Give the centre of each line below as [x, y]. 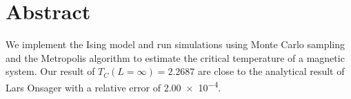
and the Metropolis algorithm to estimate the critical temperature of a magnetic [175, 57]
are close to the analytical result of [271, 71]
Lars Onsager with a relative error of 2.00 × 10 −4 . [113, 86]
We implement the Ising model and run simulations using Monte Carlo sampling [175, 44]
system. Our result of [50, 71]
